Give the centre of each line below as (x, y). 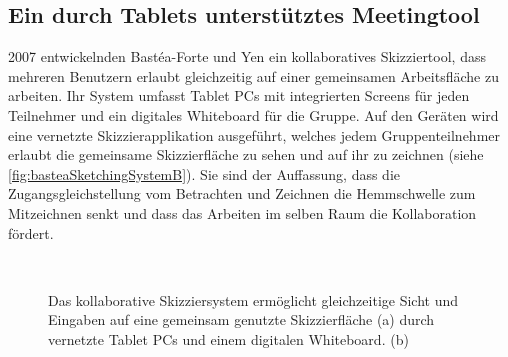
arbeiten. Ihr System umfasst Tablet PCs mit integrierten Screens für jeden (239, 95)
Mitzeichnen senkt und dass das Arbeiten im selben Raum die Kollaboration (242, 212)
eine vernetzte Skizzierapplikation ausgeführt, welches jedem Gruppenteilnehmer (254, 134)
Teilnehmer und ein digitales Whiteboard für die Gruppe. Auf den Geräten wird (253, 114)
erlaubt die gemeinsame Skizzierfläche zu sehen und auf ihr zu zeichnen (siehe (246, 154)
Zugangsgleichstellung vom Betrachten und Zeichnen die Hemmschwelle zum (242, 193)
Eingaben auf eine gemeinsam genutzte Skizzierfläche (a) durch (241, 319)
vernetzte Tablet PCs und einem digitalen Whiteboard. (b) (228, 338)
